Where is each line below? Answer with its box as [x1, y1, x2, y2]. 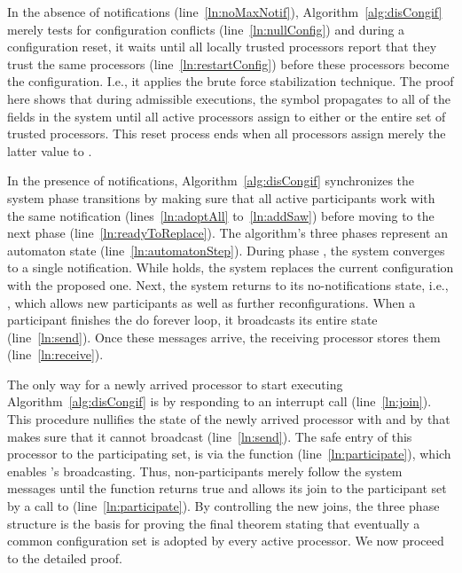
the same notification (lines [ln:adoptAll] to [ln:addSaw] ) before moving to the [7, 206, 435, 224]
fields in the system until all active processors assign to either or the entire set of [7, 106, 446, 125]
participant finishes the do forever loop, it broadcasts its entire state [7, 310, 378, 329]
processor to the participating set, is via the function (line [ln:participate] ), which [7, 444, 451, 463]
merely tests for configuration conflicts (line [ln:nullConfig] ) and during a [7, 20, 405, 38]
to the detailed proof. [7, 548, 122, 567]
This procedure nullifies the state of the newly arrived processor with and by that [7, 410, 450, 428]
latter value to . [7, 141, 92, 160]
